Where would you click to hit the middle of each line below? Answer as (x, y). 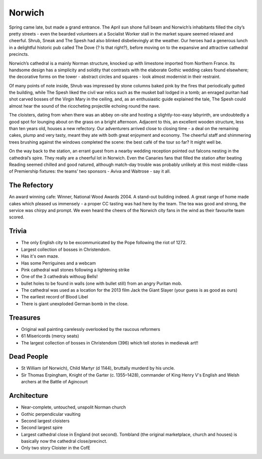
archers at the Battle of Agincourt (55, 382)
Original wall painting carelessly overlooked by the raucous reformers (90, 329)
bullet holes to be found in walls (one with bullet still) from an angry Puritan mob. (102, 283)
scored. (16, 217)
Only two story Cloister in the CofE (56, 448)
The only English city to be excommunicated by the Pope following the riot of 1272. (104, 243)
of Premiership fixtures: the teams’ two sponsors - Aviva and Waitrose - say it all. (90, 171)
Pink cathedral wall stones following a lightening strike (75, 270)
